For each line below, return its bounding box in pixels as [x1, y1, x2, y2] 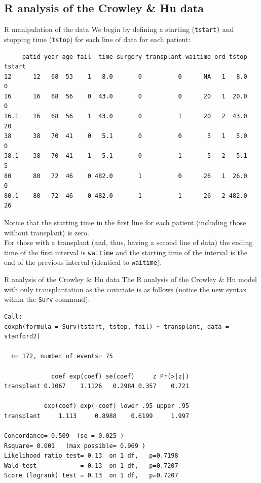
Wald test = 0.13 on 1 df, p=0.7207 [4, 462, 178, 469]
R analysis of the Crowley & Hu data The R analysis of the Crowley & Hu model [4, 274, 257, 285]
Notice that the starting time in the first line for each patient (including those [4, 217, 246, 228]
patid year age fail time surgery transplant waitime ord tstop [22, 53, 247, 60]
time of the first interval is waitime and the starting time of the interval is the [4, 247, 247, 257]
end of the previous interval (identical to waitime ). [4, 257, 162, 267]
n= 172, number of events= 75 [11, 353, 113, 360]
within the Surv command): [4, 294, 90, 304]
